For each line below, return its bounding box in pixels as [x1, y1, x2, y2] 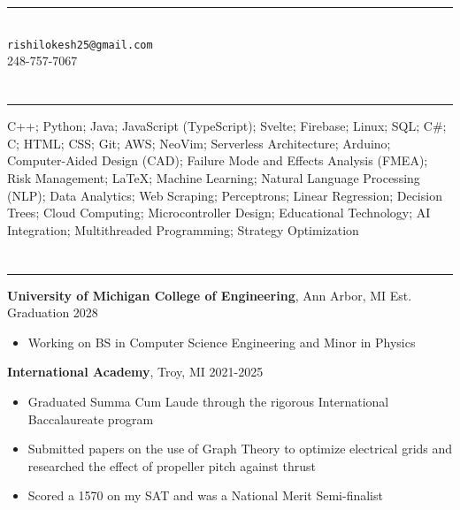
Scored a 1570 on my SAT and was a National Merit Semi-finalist [27, 486, 383, 505]
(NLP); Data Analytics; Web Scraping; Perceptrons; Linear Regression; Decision [7, 186, 442, 204]
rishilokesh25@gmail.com [7, 38, 153, 51]
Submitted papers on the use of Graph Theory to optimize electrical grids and [27, 439, 453, 458]
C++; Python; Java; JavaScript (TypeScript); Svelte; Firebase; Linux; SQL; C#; [7, 117, 447, 135]
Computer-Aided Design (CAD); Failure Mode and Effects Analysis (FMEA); [7, 151, 428, 170]
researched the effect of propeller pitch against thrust [27, 456, 316, 475]
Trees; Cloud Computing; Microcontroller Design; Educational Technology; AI [7, 203, 431, 222]
